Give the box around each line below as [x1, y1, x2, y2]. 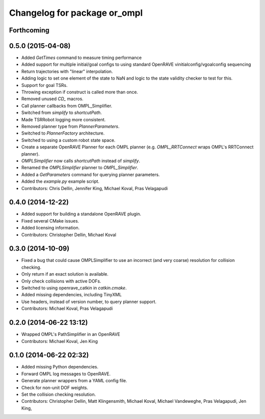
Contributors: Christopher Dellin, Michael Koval [21, 231, 116, 238]
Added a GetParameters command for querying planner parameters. [21, 171, 160, 177]
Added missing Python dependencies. [21, 364, 99, 370]
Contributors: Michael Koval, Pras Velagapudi [21, 306, 113, 311]
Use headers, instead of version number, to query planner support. [21, 299, 157, 305]
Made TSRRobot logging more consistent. [21, 116, 106, 122]
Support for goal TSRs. [21, 82, 68, 88]
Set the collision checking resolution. [21, 391, 96, 397]
